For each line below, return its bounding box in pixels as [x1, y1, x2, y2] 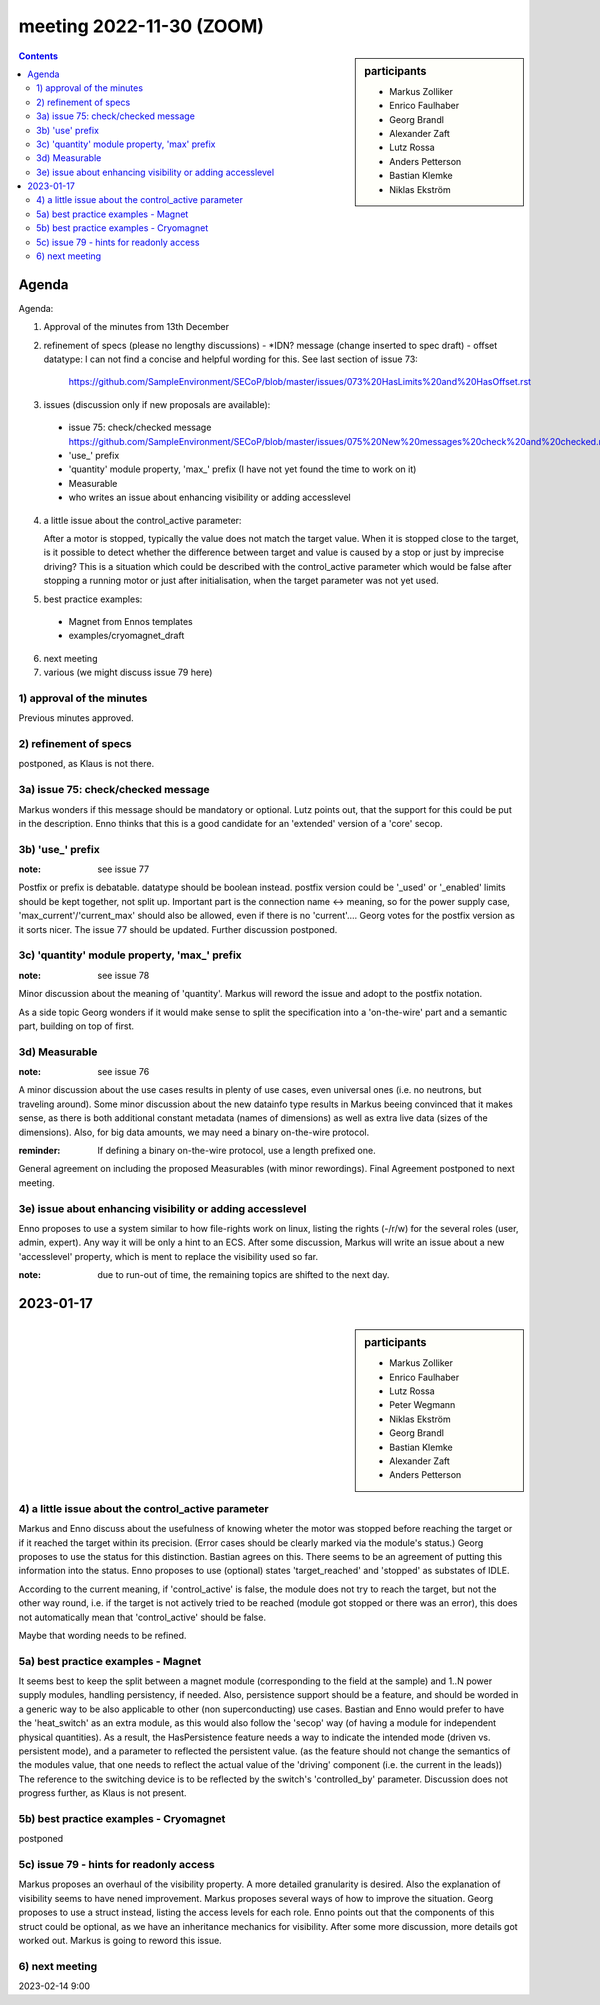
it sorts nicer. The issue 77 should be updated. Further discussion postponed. [18, 923, 338, 935]
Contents [18, 50, 59, 62]
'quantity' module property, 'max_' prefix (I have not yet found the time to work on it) [68, 463, 417, 475]
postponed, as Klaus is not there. [18, 758, 155, 770]
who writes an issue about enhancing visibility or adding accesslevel [68, 491, 351, 504]
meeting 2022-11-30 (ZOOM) [18, 15, 265, 37]
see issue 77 [97, 863, 150, 875]
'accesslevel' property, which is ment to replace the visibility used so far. [18, 1250, 319, 1262]
